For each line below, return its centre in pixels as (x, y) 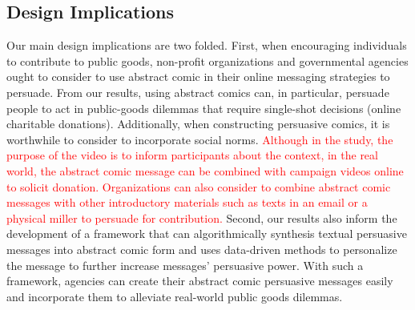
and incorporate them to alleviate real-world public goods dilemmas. (175, 296)
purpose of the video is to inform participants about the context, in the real (192, 155)
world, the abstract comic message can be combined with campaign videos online (205, 170)
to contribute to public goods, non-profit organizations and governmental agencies (207, 60)
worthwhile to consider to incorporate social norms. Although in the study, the (200, 139)
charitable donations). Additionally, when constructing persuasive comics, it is (198, 124)
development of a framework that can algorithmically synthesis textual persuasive (207, 234)
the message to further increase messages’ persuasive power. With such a (185, 265)
